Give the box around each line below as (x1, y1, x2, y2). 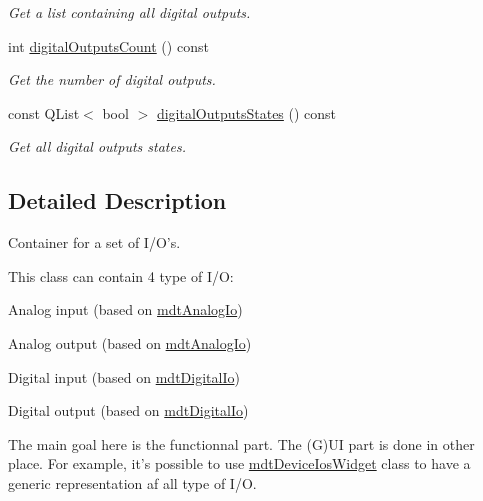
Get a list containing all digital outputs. (8, 2, 251, 22)
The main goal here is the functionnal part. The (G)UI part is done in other (8, 433, 475, 454)
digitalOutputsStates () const (156, 102, 337, 123)
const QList (8, 102, 80, 123)
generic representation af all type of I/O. (8, 472, 257, 493)
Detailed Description (8, 185, 227, 216)
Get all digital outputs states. (8, 136, 186, 157)
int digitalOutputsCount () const (8, 35, 209, 56)
